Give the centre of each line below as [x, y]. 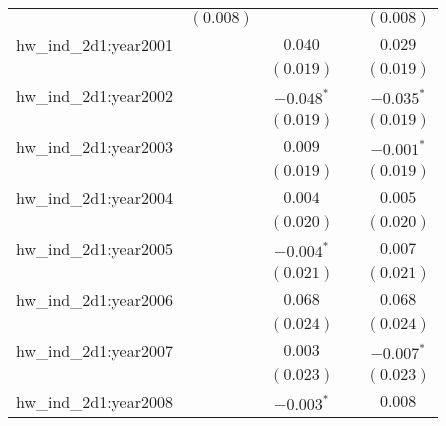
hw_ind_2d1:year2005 [94, 248]
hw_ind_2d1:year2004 [94, 197]
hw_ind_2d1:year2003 [94, 146]
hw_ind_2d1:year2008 [94, 401]
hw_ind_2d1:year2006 [94, 299]
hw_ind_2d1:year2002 [94, 95]
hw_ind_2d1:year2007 [94, 350]
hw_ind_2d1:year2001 [94, 44]
